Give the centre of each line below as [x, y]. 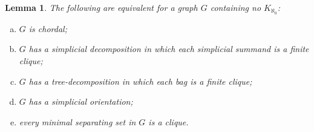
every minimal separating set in [77, 121]
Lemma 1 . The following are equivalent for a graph [101, 7]
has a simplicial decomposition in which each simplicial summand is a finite [169, 49]
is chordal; [48, 28]
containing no [236, 7]
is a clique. [168, 121]
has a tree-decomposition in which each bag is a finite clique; [140, 81]
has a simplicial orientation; [81, 101]
